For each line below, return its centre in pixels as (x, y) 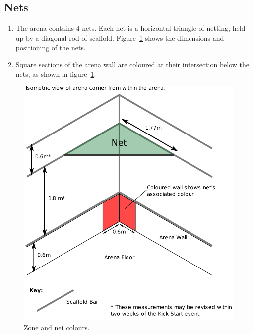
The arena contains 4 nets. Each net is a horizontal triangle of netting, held (130, 28)
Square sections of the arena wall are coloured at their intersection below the (132, 64)
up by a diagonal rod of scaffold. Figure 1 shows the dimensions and (120, 37)
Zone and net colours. (57, 327)
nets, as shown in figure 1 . (56, 74)
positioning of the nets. (51, 47)
